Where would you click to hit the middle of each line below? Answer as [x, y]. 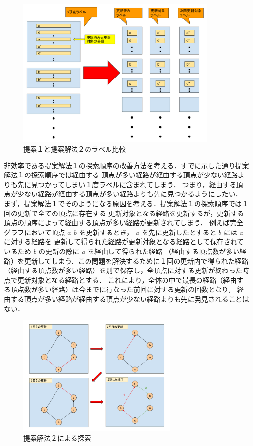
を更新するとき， [106, 232]
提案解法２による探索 [57, 437]
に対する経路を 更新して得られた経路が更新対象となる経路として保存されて [124, 242]
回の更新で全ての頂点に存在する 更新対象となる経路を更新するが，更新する [124, 213]
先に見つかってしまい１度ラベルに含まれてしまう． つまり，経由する [127, 184]
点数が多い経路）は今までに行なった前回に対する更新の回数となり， [126, 289]
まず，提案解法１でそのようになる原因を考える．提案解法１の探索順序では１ [126, 204]
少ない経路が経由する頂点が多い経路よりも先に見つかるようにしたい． [130, 194]
